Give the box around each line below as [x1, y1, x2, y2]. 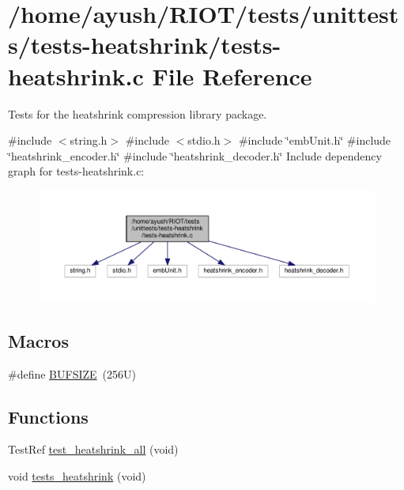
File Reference [152, 59, 312, 92]
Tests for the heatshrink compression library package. [8, 105, 267, 122]
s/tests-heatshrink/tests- [8, 28, 281, 61]
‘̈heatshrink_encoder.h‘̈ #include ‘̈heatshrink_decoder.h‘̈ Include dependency [8, 147, 382, 164]
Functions [8, 404, 89, 428]
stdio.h [187, 132, 221, 149]
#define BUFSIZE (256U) [8, 365, 136, 382]
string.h [70, 132, 108, 149]
